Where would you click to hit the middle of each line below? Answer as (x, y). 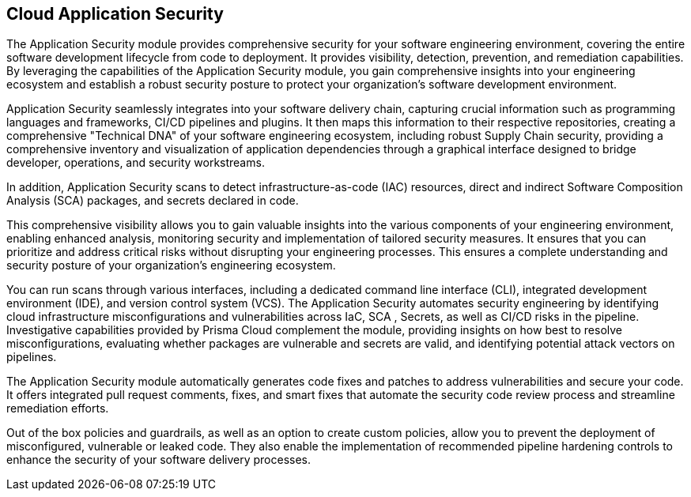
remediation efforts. (58, 409)
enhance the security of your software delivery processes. (159, 460)
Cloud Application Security (115, 14)
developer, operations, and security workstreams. (136, 163)
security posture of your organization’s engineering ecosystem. (171, 265)
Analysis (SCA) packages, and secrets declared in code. (153, 201)
